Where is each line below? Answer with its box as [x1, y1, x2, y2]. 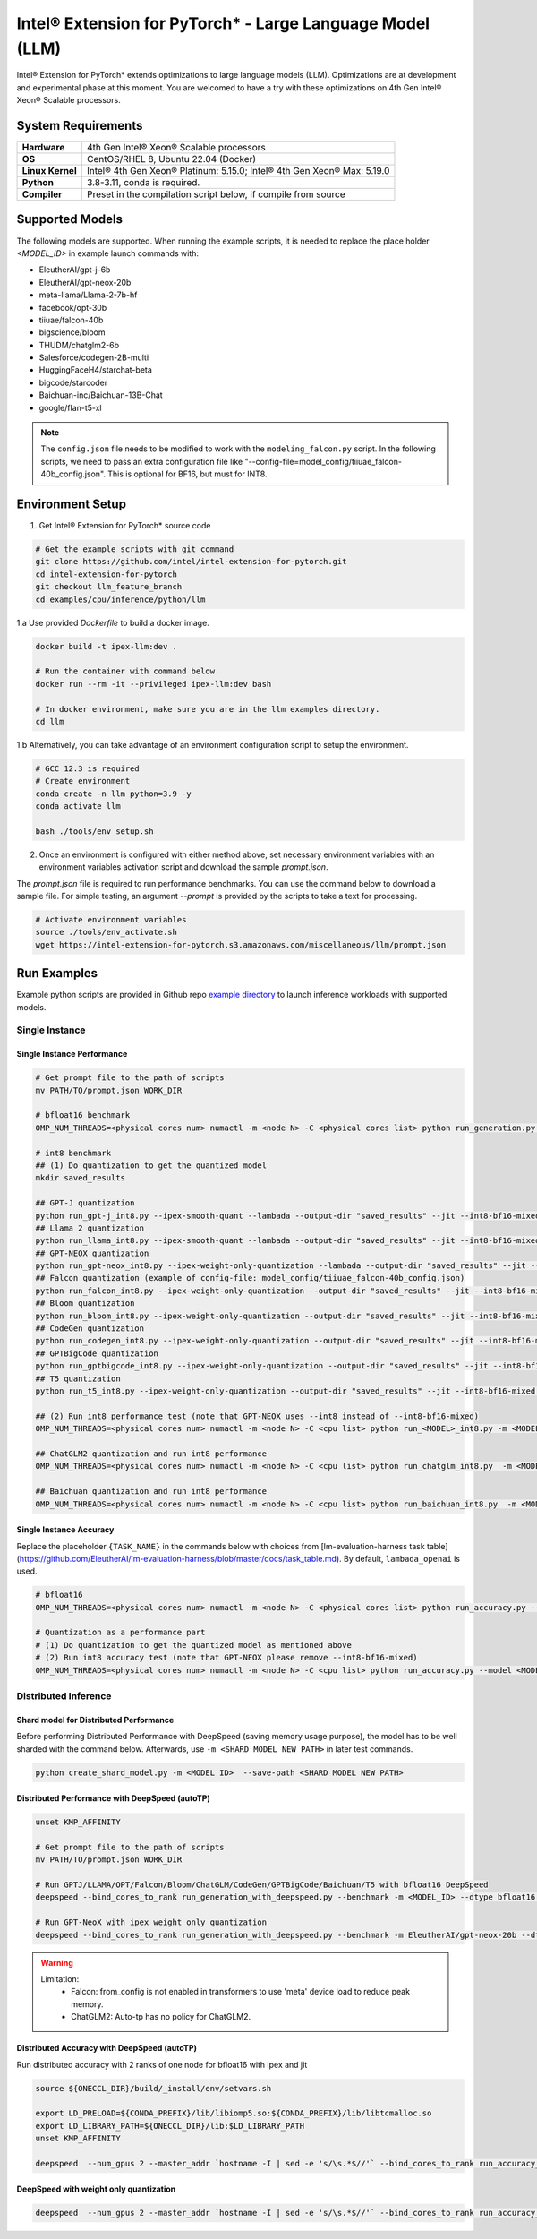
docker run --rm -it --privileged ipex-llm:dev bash [35, 679, 272, 689]
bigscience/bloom [38, 327, 106, 338]
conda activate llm [35, 802, 121, 811]
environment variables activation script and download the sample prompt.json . [38, 862, 328, 872]
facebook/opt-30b [38, 302, 107, 313]
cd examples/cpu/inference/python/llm [35, 594, 206, 605]
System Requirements [16, 117, 143, 133]
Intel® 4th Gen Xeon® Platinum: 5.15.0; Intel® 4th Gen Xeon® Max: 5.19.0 [86, 165, 390, 177]
